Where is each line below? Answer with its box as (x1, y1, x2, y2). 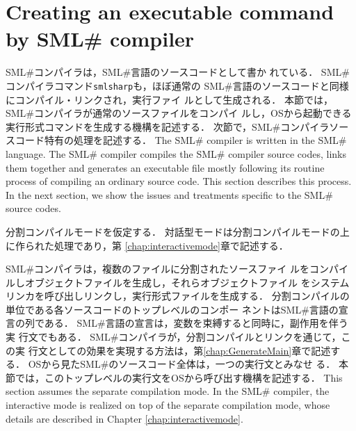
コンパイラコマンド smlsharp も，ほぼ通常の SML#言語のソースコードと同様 (6, 78, 349, 92)
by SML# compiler (6, 24, 195, 53)
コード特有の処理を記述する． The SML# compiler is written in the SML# (15, 133, 347, 147)
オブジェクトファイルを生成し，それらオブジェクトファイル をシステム (24, 275, 350, 289)
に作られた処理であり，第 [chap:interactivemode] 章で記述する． (6, 238, 289, 252)
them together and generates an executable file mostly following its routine (6, 160, 325, 174)
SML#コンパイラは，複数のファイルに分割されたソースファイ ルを (6, 261, 309, 276)
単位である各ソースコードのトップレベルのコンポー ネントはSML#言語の (6, 302, 339, 316)
